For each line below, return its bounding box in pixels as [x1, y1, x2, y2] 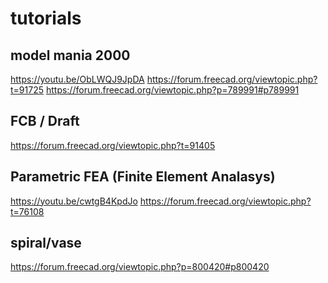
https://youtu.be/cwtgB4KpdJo [10, 195, 138, 207]
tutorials [10, 7, 82, 30]
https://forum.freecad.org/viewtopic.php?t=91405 [10, 139, 216, 151]
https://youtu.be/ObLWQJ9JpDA [10, 73, 145, 85]
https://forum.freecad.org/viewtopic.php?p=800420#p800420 [10, 261, 270, 273]
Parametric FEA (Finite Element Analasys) [10, 168, 276, 186]
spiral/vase [10, 235, 82, 252]
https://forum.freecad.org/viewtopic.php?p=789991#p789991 [45, 84, 300, 96]
